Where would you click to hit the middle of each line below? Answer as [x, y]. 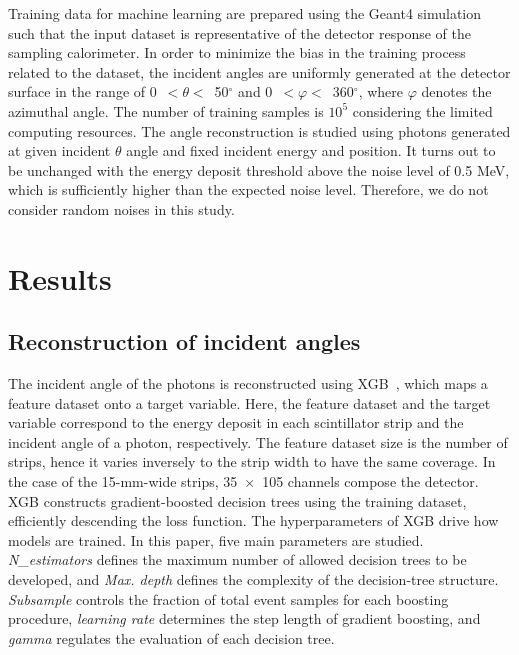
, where [381, 91]
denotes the [456, 91]
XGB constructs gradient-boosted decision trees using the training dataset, [237, 500]
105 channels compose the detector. [370, 481]
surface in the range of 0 [82, 91]
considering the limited [422, 110]
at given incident [59, 150]
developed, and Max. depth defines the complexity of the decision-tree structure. [253, 579]
